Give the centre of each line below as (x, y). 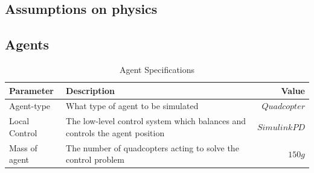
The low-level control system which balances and (156, 121)
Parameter (31, 90)
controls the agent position (115, 132)
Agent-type (30, 106)
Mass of (23, 147)
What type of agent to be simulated (132, 106)
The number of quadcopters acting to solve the (152, 147)
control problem (95, 159)
